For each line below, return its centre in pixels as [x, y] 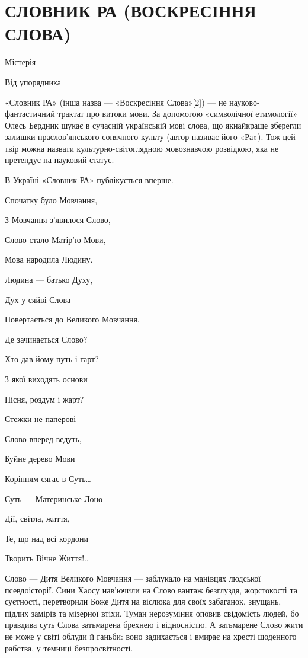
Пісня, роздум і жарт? [44, 399]
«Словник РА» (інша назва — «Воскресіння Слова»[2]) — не [116, 102]
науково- [245, 102]
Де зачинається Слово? [46, 339]
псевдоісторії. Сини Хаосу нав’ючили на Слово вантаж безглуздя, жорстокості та [151, 590]
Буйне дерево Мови [40, 459]
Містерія [20, 62]
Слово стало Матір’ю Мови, [55, 239]
